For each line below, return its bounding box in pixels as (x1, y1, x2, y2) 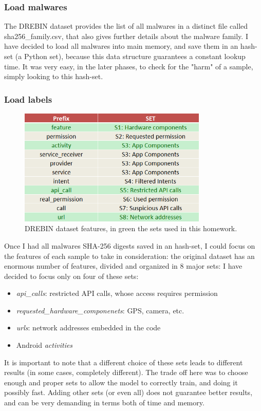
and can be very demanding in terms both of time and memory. (4, 397, 204, 408)
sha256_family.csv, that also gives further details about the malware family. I (4, 30, 248, 41)
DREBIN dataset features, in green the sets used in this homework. (25, 223, 237, 234)
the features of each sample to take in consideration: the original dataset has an (4, 250, 255, 261)
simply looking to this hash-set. (4, 71, 103, 82)
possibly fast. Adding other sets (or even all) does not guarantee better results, (4, 387, 253, 398)
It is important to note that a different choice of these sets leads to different (4, 357, 243, 367)
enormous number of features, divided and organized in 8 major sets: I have (4, 260, 243, 271)
